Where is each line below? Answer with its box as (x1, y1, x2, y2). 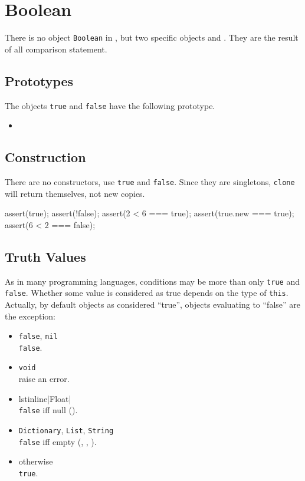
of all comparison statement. (5, 42, 107, 55)
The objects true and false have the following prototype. (5, 99, 215, 111)
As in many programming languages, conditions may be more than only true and (5, 275, 300, 287)
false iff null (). (18, 404, 78, 416)
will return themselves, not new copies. (5, 187, 145, 199)
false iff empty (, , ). (18, 435, 97, 447)
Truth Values (5, 247, 86, 265)
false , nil (18, 330, 58, 342)
